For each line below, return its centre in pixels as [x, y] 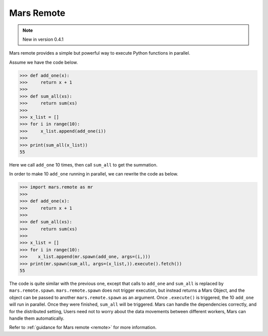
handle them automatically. [37, 318]
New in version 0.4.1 [43, 39]
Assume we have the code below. [43, 62]
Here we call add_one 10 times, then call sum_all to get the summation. [83, 165]
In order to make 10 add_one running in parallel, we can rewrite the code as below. [94, 174]
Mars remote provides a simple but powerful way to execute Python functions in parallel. [100, 53]
